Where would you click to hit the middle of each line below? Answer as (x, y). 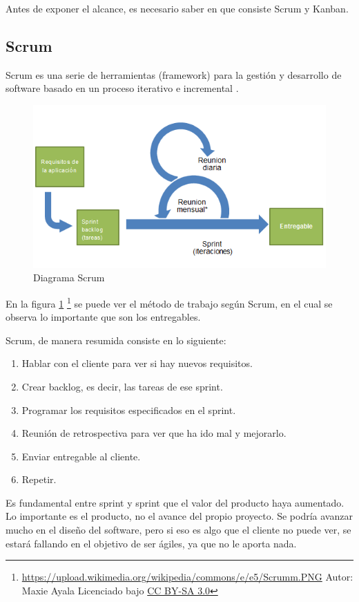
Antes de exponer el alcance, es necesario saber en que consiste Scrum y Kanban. (177, 8)
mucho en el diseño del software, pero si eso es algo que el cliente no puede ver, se (178, 530)
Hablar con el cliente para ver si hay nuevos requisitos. (137, 363)
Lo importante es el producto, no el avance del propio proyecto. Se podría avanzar (179, 516)
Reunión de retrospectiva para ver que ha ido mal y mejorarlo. (154, 433)
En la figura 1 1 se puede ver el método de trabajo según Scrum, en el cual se (169, 302)
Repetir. (39, 479)
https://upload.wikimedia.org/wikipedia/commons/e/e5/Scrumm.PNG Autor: (187, 577)
